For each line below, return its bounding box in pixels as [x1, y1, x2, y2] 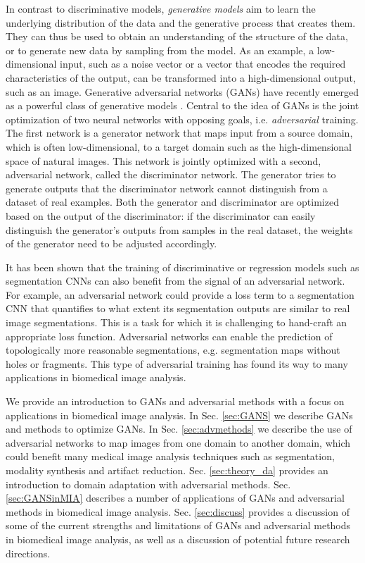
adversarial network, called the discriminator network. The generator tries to [6, 167, 336, 182]
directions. [6, 545, 51, 560]
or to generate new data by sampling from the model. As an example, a [6, 42, 314, 57]
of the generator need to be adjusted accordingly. [6, 236, 217, 251]
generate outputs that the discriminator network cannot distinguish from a [6, 180, 328, 195]
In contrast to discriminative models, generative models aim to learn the [6, 1, 316, 16]
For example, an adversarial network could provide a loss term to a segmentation [6, 287, 354, 302]
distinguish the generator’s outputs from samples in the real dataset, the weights [6, 222, 353, 237]
